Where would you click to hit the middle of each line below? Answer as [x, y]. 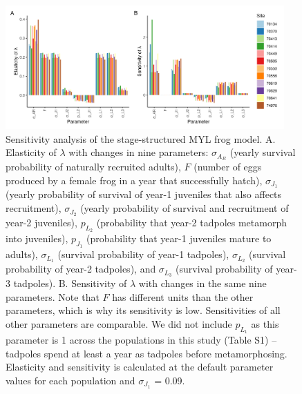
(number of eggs [228, 167]
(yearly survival [263, 152]
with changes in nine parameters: [139, 152]
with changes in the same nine [202, 283]
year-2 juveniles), [41, 222]
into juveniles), [37, 238]
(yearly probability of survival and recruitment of [185, 208]
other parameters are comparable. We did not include [119, 323]
